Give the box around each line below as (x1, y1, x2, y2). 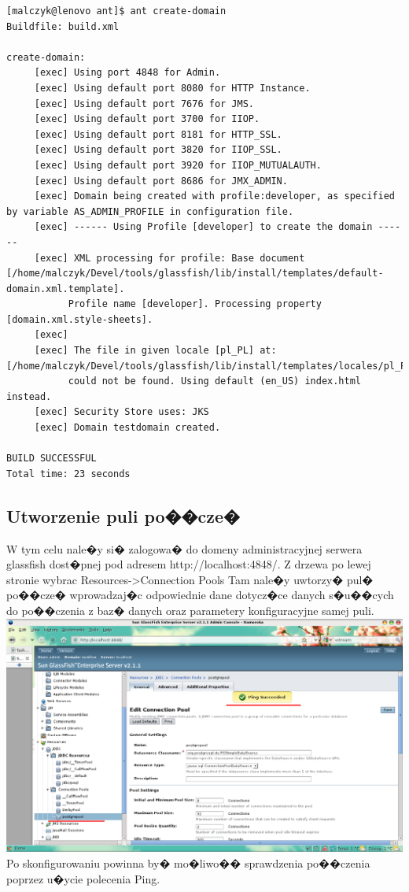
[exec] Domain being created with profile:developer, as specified (34, 191, 395, 202)
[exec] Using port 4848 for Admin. (34, 67, 221, 79)
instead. (6, 390, 52, 402)
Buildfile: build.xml (6, 20, 120, 32)
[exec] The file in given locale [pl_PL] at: (34, 345, 277, 357)
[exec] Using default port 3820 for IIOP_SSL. (34, 144, 282, 156)
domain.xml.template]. (6, 283, 125, 294)
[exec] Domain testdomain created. (34, 422, 221, 434)
